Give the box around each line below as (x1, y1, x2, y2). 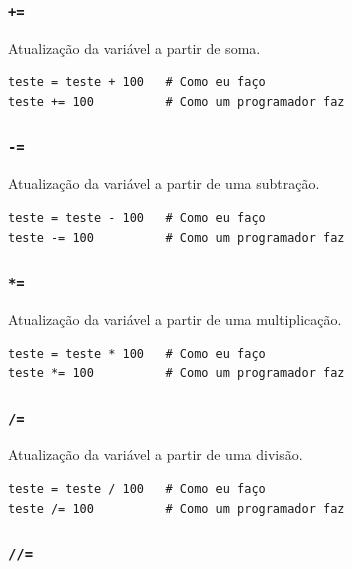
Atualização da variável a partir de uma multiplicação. (8, 308, 342, 329)
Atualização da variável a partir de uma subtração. (8, 173, 320, 194)
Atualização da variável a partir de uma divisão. (8, 444, 303, 465)
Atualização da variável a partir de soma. (8, 37, 261, 58)
